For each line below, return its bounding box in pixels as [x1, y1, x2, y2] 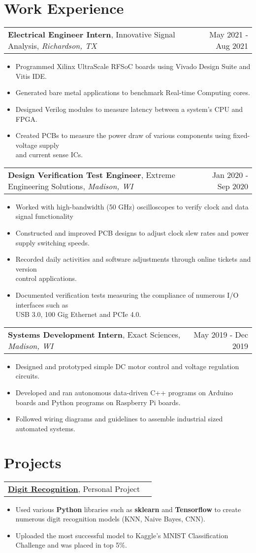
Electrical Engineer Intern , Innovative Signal [8, 29, 175, 40]
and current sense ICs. [15, 149, 83, 160]
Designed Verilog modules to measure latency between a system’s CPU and [15, 104, 243, 114]
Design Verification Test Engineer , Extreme [8, 169, 175, 180]
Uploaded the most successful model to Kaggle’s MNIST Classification [15, 530, 228, 540]
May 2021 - [209, 29, 248, 40]
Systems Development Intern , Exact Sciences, [8, 328, 181, 340]
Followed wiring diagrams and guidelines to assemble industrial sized [15, 414, 223, 424]
